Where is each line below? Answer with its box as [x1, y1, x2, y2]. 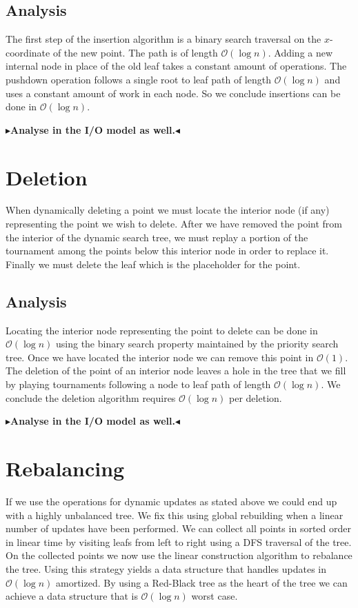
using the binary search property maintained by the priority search [55, 336, 339, 351]
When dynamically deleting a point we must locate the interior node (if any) [6, 203, 330, 217]
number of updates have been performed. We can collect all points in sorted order [6, 521, 351, 536]
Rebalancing [6, 454, 125, 482]
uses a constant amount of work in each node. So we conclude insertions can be [6, 85, 341, 100]
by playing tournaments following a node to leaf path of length [6, 377, 271, 392]
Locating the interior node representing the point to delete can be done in [6, 323, 318, 337]
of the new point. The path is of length [52, 45, 218, 59]
